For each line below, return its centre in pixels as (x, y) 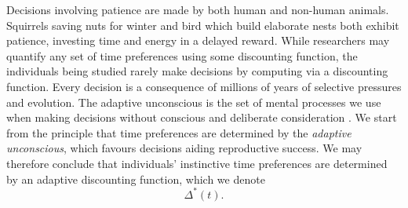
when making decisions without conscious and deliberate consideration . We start (202, 117)
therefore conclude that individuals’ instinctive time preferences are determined (197, 163)
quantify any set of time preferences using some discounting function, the (182, 55)
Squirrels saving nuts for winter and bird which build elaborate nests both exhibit (203, 25)
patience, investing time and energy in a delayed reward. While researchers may (198, 40)
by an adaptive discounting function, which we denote (136, 179)
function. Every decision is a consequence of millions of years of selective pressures (204, 86)
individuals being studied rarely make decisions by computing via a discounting (197, 71)
